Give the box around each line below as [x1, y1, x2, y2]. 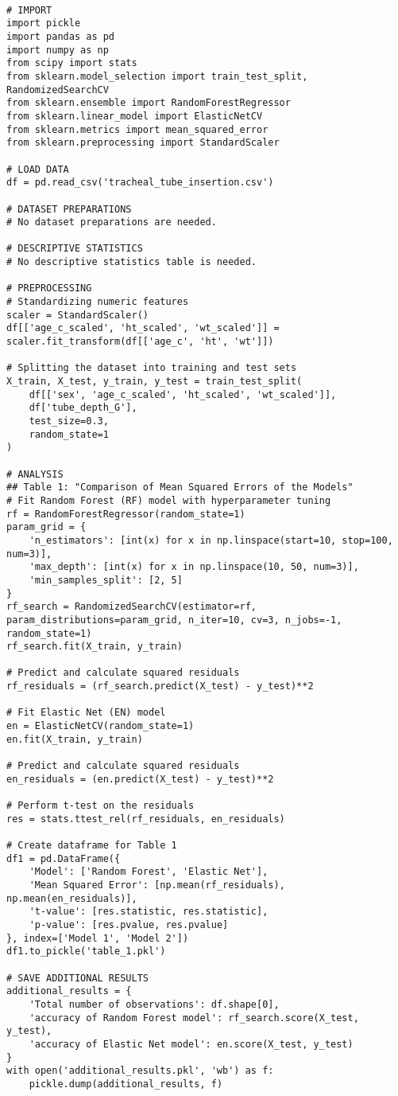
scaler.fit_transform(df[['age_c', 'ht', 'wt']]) [6, 336, 274, 348]
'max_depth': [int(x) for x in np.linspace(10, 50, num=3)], [29, 561, 359, 573]
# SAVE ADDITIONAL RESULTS [6, 972, 149, 984]
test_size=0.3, [29, 415, 109, 427]
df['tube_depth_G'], [29, 402, 137, 414]
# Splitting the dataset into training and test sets [6, 362, 297, 374]
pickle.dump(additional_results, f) [29, 1078, 223, 1090]
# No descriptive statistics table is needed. [6, 256, 257, 268]
